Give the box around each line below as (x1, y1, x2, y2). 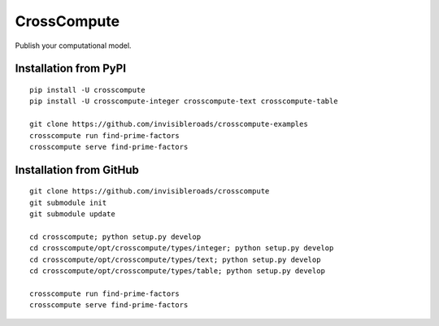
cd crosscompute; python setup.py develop (29, 232, 202, 241)
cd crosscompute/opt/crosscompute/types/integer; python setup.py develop (29, 244, 334, 253)
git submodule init (29, 198, 107, 207)
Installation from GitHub (15, 163, 140, 176)
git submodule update (29, 210, 115, 219)
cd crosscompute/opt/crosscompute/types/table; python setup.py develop (29, 267, 325, 276)
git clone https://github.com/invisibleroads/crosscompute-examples (29, 120, 308, 129)
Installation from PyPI (15, 62, 126, 76)
